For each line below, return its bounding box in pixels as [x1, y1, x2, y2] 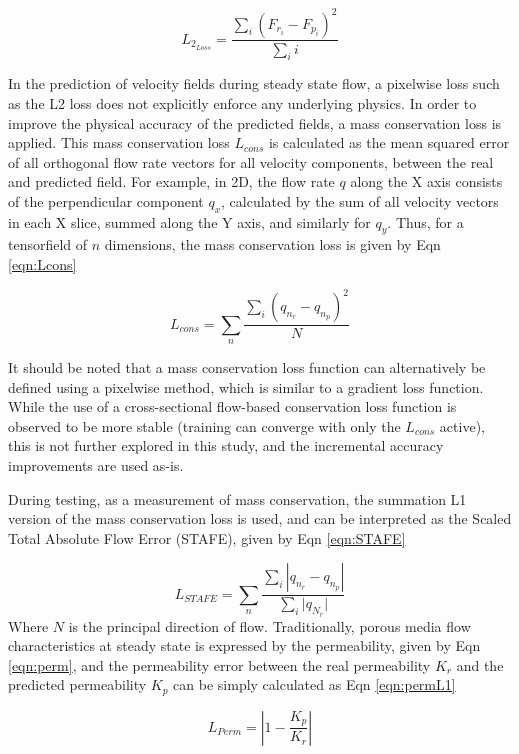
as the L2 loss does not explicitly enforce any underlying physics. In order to [8, 92, 477, 113]
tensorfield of [8, 234, 88, 255]
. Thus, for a [387, 211, 464, 232]
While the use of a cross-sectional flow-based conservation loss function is [8, 396, 457, 417]
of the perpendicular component [8, 190, 204, 211]
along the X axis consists [350, 171, 503, 192]
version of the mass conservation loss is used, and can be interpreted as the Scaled [8, 508, 512, 529]
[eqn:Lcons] [8, 254, 77, 275]
